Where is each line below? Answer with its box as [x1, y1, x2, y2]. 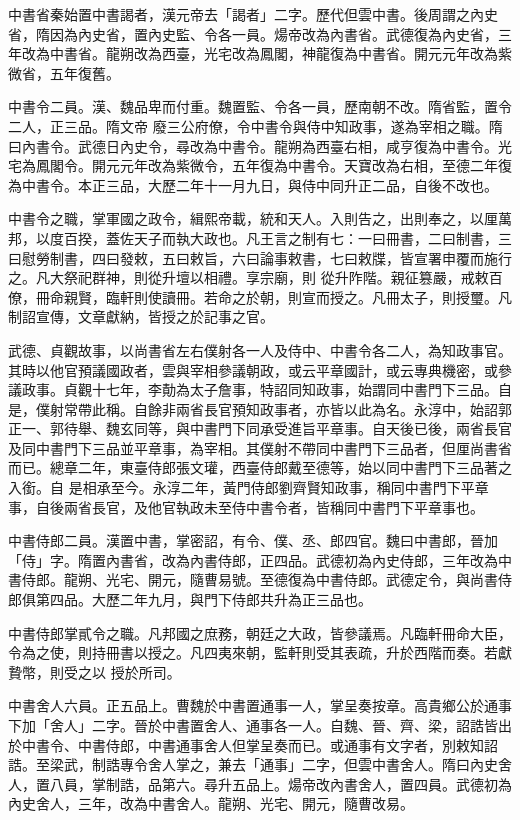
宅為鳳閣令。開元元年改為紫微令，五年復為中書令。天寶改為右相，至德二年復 [8, 155, 512, 176]
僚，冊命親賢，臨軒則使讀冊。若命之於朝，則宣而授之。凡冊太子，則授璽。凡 [8, 286, 512, 307]
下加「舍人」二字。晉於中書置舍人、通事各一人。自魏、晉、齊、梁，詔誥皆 [8, 715, 498, 735]
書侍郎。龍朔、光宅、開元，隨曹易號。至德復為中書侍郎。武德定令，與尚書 [8, 569, 498, 590]
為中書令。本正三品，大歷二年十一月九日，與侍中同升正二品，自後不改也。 [8, 174, 498, 195]
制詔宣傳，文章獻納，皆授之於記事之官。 [8, 306, 274, 327]
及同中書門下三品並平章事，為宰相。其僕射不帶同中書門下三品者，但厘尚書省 [8, 437, 512, 458]
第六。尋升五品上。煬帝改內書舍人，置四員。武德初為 [161, 773, 512, 794]
